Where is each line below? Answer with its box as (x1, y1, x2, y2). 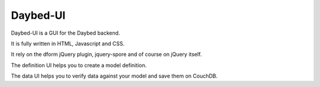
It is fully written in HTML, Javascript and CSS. (11, 40, 124, 47)
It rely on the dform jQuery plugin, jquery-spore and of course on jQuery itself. (11, 51, 202, 58)
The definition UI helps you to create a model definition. (11, 62, 147, 69)
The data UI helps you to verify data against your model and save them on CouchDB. (11, 72, 218, 79)
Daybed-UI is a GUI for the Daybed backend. (11, 29, 120, 36)
